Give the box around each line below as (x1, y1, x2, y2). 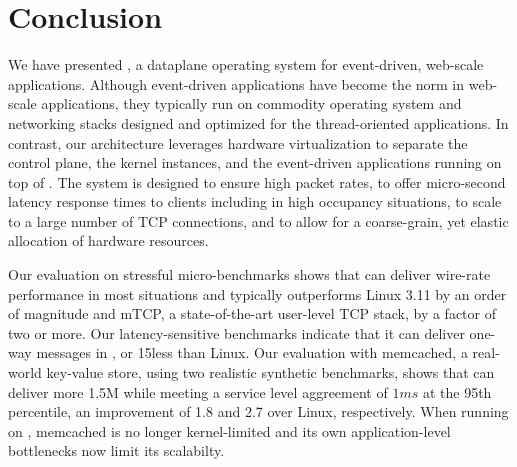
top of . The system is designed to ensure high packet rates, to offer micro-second (8, 171, 506, 192)
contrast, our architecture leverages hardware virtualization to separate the (8, 132, 468, 153)
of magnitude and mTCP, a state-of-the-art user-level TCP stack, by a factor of (8, 303, 496, 324)
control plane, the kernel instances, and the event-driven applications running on (8, 152, 502, 173)
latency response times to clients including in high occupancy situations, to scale (8, 191, 502, 212)
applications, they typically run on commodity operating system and (41, 93, 462, 114)
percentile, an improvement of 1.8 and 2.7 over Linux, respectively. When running (8, 401, 509, 422)
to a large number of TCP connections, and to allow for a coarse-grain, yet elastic (8, 210, 509, 231)
